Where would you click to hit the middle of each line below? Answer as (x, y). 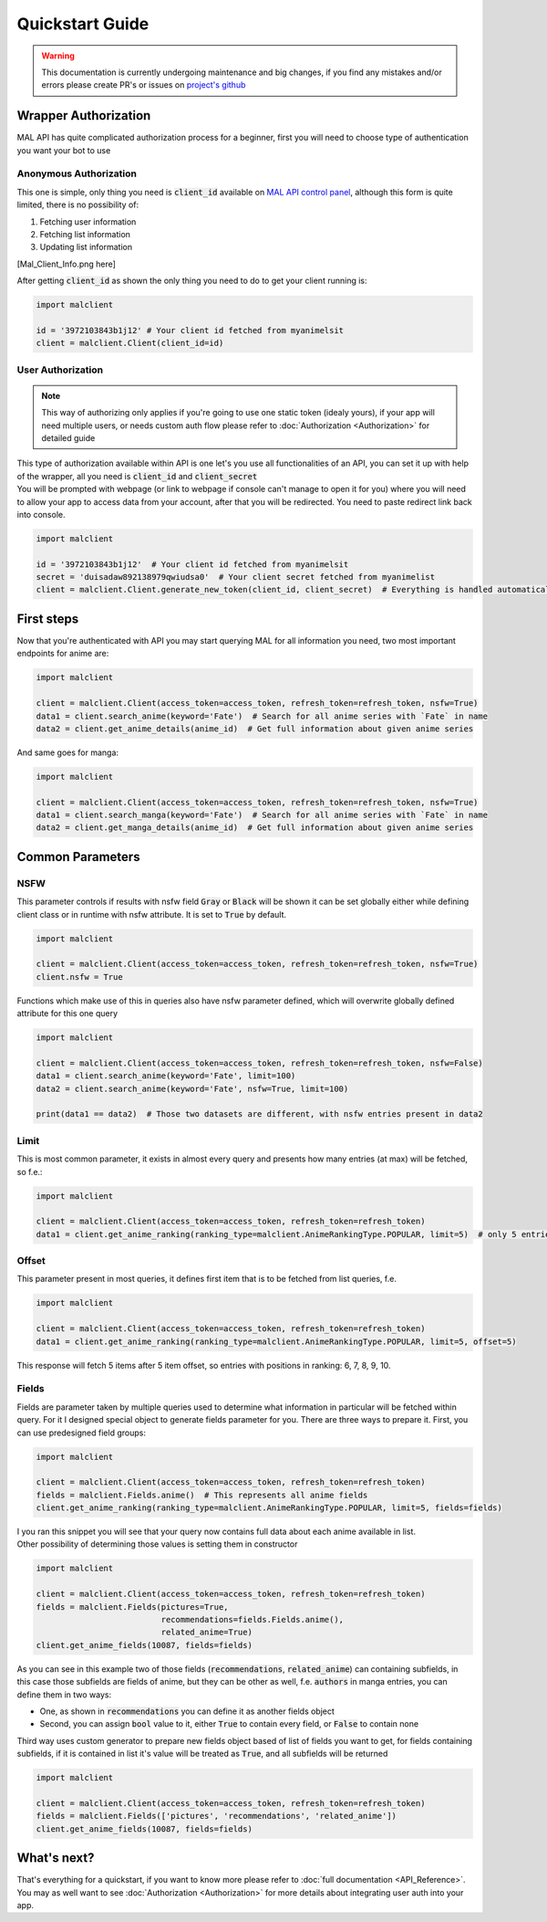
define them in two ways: (64, 1695)
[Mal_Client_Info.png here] (66, 264)
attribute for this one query (67, 1014)
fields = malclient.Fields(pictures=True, (132, 1607)
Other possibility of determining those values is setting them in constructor (157, 1544)
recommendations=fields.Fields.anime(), (253, 1619)
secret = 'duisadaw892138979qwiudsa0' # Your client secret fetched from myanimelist (236, 577)
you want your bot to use (64, 150)
